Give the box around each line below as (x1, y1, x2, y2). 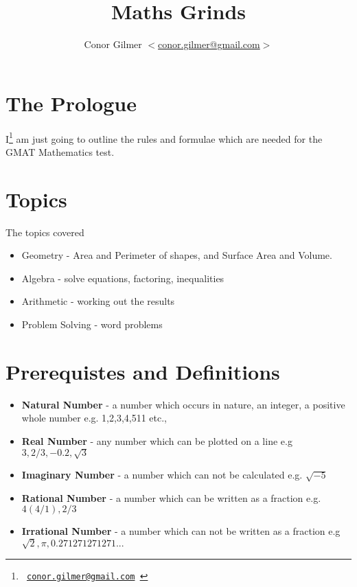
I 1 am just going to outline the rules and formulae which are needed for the (5, 129, 323, 146)
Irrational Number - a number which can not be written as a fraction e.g (21, 524, 341, 538)
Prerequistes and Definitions (5, 357, 280, 385)
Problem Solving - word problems (21, 317, 163, 331)
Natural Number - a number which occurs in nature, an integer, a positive (21, 397, 345, 411)
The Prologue (5, 89, 137, 117)
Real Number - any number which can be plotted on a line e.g (21, 433, 292, 448)
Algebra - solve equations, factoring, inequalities (21, 271, 224, 285)
